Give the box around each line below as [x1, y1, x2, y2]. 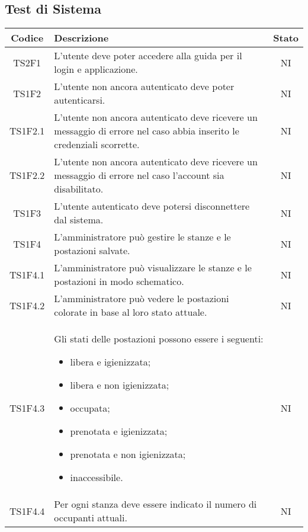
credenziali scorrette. [54, 137, 140, 152]
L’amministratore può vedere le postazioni [54, 291, 229, 306]
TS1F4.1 [9, 267, 45, 281]
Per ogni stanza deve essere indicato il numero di [54, 497, 257, 511]
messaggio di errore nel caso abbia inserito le [54, 124, 239, 138]
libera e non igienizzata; [70, 378, 169, 392]
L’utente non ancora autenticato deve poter [54, 79, 235, 94]
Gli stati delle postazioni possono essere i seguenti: [54, 332, 264, 346]
